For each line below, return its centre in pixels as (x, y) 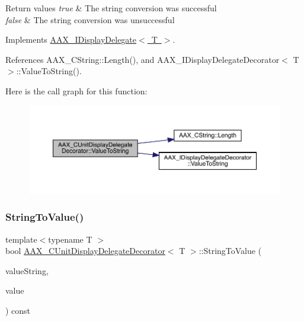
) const (18, 310)
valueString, (27, 270)
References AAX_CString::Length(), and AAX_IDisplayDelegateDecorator (143, 59)
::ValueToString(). (49, 71)
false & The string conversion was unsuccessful (90, 19)
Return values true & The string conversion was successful (111, 8)
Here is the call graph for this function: (76, 90)
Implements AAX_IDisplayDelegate (71, 39)
